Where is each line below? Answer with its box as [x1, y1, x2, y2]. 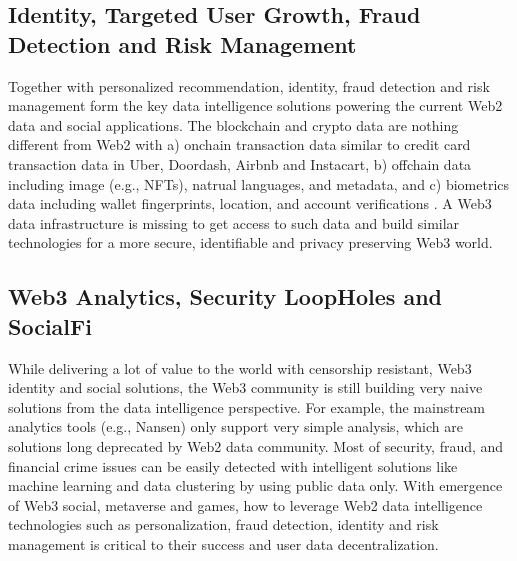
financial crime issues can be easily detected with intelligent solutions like [8, 455, 458, 476]
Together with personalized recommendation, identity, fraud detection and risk [8, 75, 490, 96]
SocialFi [8, 310, 92, 341]
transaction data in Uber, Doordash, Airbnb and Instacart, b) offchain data [8, 153, 472, 174]
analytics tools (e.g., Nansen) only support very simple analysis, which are [8, 416, 463, 437]
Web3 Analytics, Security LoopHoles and [8, 281, 442, 312]
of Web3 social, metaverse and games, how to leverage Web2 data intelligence [8, 494, 483, 515]
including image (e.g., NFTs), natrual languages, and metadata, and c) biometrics [8, 173, 510, 194]
